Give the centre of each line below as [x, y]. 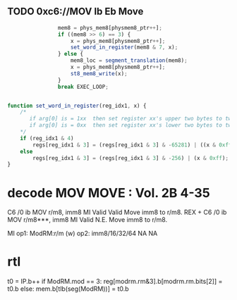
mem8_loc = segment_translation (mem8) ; [129, 61]
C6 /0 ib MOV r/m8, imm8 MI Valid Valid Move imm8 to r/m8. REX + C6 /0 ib [117, 212]
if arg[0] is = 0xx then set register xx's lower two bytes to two [132, 125]
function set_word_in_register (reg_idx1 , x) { [77, 106]
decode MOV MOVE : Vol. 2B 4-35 [109, 193]
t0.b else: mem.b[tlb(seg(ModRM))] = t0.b [68, 289]
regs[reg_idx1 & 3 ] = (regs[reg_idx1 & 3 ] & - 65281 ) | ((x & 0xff [132, 145]
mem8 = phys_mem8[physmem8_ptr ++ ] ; [110, 27]
